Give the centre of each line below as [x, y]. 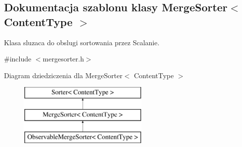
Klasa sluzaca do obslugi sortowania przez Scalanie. [82, 42]
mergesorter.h [63, 59]
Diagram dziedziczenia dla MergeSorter [63, 75]
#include [18, 59]
